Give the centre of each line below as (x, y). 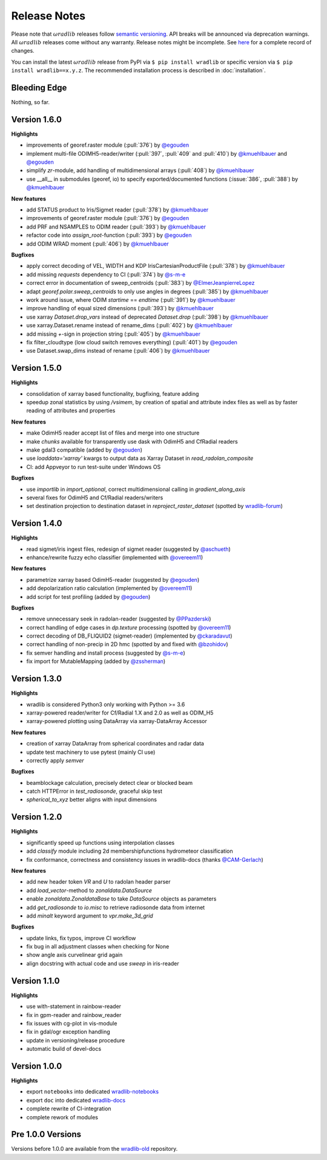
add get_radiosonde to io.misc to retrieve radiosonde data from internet (116, 907)
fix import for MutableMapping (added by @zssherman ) (96, 661)
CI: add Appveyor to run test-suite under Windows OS (94, 467)
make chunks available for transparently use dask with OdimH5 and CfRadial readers (132, 441)
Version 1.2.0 (37, 817)
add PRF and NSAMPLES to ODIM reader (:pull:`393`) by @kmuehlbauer (116, 227)
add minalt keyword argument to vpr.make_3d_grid (90, 916)
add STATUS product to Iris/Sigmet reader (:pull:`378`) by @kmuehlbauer (117, 210)
